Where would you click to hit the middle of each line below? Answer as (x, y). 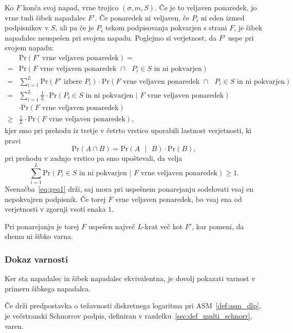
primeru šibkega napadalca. (48, 288)
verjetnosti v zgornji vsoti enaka (55, 209)
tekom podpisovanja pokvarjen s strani (166, 27)
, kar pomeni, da (218, 226)
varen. (14, 326)
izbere (73, 81)
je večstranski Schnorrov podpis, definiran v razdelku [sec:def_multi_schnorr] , (129, 315)
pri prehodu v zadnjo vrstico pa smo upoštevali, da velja (94, 158)
